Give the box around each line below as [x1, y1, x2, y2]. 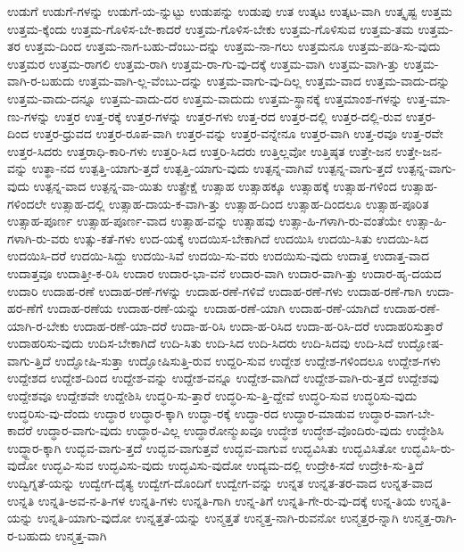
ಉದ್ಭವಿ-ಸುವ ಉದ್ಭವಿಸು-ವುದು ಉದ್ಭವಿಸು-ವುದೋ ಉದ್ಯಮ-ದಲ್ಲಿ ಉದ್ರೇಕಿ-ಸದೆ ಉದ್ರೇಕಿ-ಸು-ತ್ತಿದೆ [41, 456, 424, 474]
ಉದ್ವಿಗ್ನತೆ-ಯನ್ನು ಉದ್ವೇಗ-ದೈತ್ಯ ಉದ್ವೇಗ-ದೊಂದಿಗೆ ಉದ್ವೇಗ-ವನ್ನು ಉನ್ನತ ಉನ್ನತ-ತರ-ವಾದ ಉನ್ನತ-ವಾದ [7, 474, 433, 492]
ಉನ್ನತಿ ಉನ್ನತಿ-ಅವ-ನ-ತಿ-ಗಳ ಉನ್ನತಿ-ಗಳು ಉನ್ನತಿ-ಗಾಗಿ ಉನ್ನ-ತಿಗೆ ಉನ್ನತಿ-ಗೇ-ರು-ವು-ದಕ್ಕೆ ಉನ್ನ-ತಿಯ [7, 490, 416, 509]
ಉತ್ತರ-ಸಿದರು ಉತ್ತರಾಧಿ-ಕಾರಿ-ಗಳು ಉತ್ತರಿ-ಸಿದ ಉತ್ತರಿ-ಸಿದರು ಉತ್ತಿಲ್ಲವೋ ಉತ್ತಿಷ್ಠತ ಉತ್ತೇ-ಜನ [7, 141, 392, 160]
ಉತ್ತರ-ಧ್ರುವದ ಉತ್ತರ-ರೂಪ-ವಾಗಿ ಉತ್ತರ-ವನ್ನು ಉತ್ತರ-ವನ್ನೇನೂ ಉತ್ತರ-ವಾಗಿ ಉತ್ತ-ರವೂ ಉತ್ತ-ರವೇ [32, 124, 443, 143]
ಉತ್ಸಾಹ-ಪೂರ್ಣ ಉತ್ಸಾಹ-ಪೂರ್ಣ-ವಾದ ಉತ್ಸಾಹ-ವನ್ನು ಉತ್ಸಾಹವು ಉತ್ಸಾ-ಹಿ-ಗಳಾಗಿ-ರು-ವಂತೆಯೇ [7, 211, 402, 230]
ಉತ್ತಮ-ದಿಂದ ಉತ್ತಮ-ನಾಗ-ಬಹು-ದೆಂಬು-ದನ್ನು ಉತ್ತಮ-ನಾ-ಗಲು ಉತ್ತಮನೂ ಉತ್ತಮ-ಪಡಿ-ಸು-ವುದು [24, 37, 441, 55]
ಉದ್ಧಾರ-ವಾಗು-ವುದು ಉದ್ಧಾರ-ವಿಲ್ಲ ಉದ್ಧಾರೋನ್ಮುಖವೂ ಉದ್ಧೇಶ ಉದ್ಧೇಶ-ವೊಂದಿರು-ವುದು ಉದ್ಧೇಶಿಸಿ [36, 421, 444, 440]
